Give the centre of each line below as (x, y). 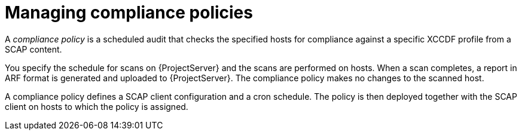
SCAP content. (33, 49)
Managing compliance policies (129, 13)
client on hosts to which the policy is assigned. (97, 106)
